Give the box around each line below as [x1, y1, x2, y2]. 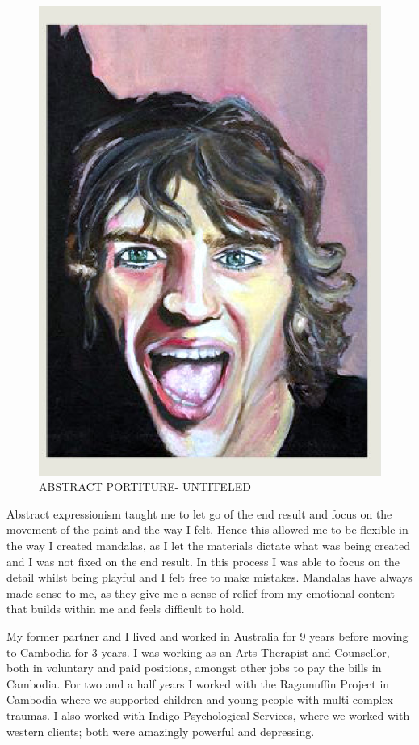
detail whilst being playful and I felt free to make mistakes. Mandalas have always [6, 569, 413, 586]
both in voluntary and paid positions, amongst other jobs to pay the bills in [6, 659, 382, 676]
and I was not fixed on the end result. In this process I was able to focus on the [6, 552, 400, 569]
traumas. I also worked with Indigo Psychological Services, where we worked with [6, 706, 410, 723]
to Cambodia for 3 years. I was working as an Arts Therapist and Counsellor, [6, 643, 390, 660]
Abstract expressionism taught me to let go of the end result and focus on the [6, 505, 392, 522]
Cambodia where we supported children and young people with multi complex [6, 691, 393, 708]
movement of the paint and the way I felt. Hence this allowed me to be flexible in [6, 521, 409, 538]
